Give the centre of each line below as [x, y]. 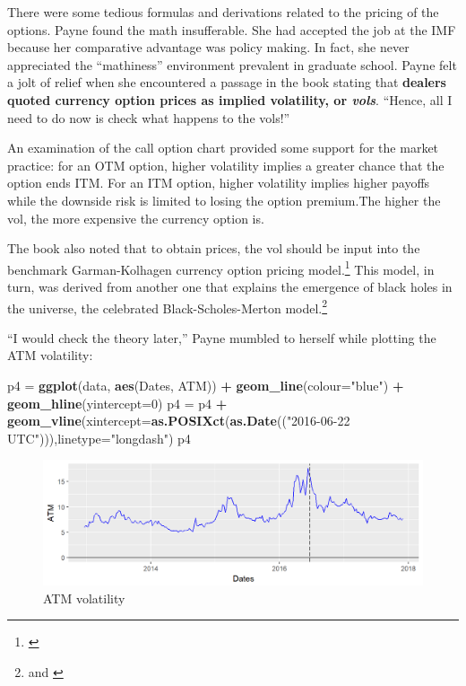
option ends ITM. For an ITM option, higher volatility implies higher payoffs [219, 183]
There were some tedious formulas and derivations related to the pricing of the [223, 12]
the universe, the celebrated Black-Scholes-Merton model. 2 [168, 306]
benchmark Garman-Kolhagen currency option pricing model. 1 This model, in [221, 268]
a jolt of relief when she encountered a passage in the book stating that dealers [227, 82]
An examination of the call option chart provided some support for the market [223, 148]
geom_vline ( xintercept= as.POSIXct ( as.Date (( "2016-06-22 [179, 421]
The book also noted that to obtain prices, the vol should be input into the [214, 248]
